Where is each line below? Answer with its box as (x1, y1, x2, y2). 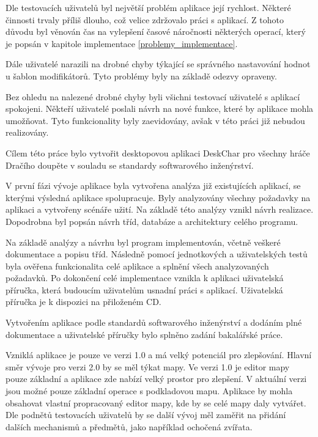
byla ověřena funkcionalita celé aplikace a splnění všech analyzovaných (6, 259, 269, 272)
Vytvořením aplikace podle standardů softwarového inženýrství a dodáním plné (6, 316, 302, 329)
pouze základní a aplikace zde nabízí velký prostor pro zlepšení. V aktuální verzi (6, 372, 307, 385)
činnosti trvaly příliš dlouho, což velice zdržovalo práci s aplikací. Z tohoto (6, 13, 284, 26)
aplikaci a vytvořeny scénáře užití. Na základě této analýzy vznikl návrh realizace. (6, 203, 314, 216)
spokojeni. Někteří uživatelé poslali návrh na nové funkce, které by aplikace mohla (6, 102, 314, 115)
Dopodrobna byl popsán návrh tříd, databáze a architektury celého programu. (6, 215, 298, 227)
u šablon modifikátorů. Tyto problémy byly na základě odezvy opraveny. (6, 69, 277, 82)
